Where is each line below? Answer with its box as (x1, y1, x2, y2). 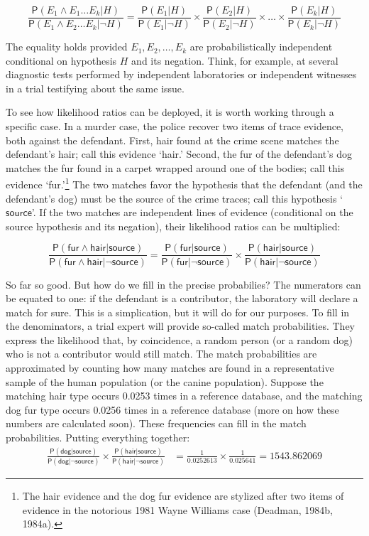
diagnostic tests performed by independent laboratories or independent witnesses (6, 67, 357, 82)
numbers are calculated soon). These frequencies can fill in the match (6, 416, 307, 431)
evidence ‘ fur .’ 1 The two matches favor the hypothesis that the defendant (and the (6, 175, 363, 192)
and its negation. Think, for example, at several (131, 53, 338, 68)
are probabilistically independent (189, 39, 333, 54)
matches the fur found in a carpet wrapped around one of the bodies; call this (6, 160, 345, 175)
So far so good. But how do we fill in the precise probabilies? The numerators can (6, 277, 361, 291)
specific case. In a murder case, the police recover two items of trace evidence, (6, 119, 343, 134)
